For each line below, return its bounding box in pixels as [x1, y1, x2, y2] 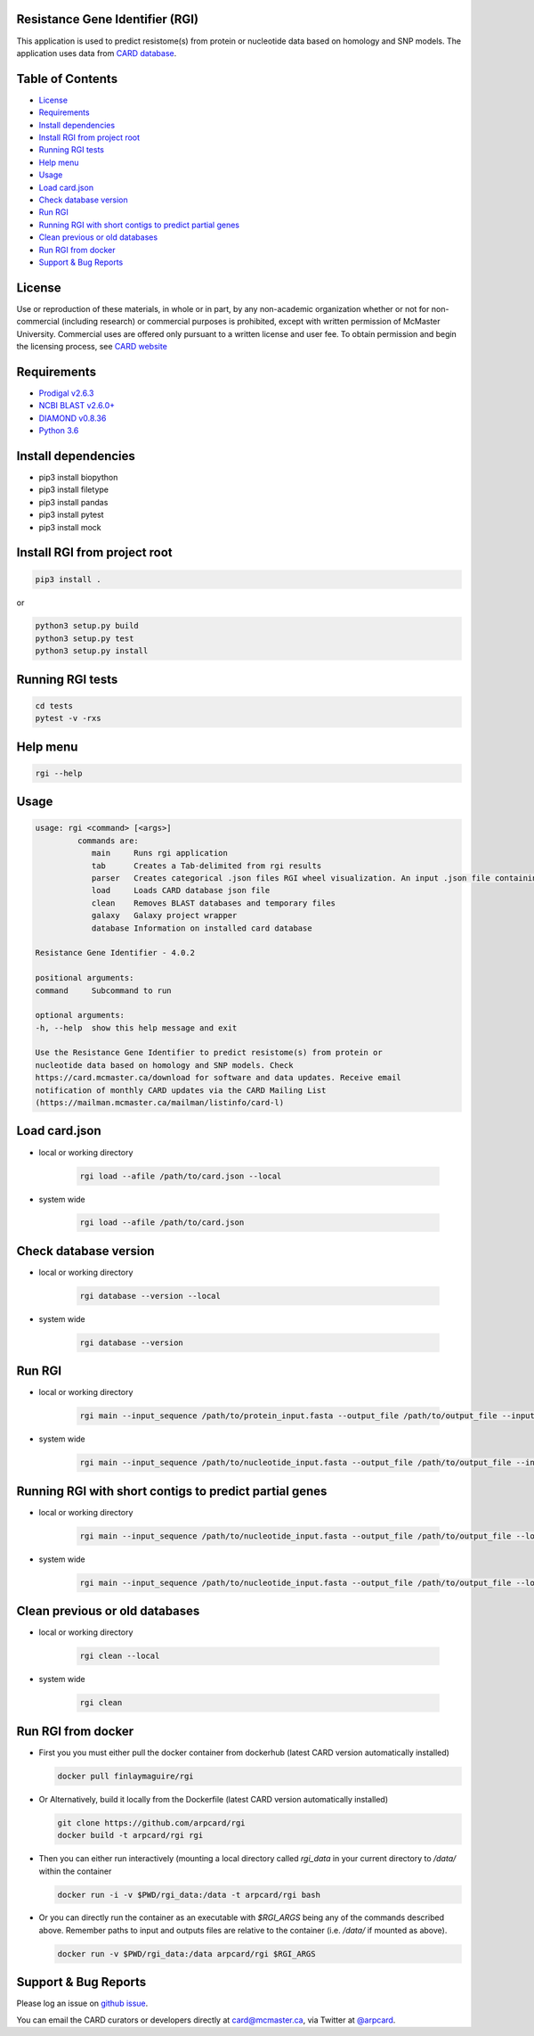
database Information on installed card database [91, 923, 312, 933]
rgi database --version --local [79, 1291, 222, 1301]
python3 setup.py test [35, 633, 134, 644]
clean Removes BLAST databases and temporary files [91, 898, 336, 908]
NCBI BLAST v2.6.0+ [38, 400, 116, 411]
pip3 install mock [38, 521, 101, 532]
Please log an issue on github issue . [16, 1998, 149, 2009]
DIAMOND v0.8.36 [38, 413, 107, 423]
